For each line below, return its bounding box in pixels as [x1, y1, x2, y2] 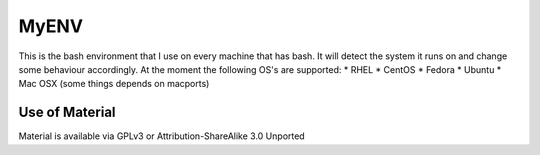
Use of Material [18, 104, 116, 121]
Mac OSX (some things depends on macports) [18, 78, 210, 90]
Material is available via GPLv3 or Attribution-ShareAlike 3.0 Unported [18, 130, 305, 142]
